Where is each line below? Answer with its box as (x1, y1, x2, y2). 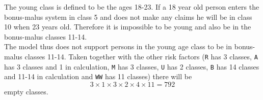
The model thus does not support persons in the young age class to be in (4, 41, 232, 52)
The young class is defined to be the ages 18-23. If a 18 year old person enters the (4, 2, 259, 12)
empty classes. (4, 86, 48, 96)
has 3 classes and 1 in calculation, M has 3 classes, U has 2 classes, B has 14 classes (4, 61, 259, 72)
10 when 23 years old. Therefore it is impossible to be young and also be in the (4, 21, 251, 32)
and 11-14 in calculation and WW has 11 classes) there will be (4, 71, 192, 82)
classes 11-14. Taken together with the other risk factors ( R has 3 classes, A (24, 51, 258, 61)
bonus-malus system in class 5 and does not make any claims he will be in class (4, 11, 252, 22)
